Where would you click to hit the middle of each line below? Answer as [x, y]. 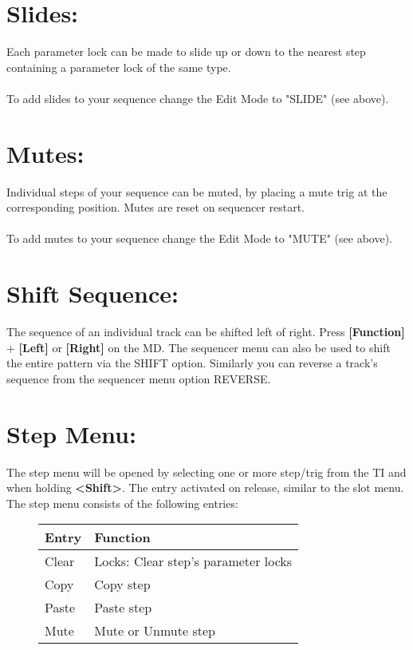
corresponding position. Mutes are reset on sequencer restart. [156, 207]
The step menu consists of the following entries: [122, 503]
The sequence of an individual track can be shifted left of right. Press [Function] [206, 332]
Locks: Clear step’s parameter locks [193, 561]
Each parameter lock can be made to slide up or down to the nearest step [186, 52]
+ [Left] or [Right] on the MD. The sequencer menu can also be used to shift [199, 347]
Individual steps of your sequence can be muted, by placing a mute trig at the [197, 191]
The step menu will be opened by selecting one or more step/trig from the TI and [206, 472]
